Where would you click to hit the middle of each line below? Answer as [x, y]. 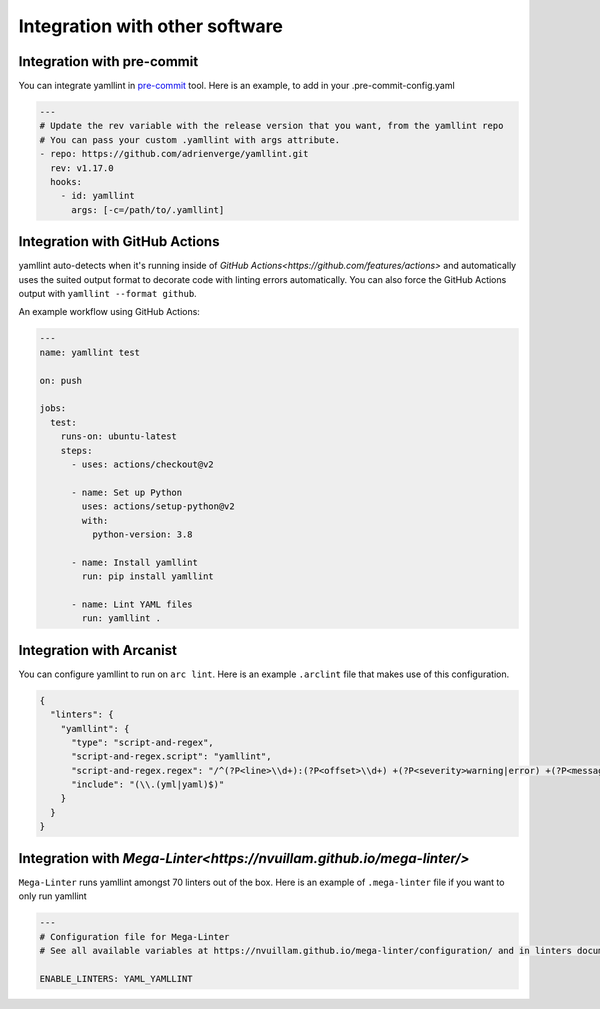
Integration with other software [151, 26]
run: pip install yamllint [147, 576]
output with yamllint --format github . [107, 294]
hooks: [66, 181]
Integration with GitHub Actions [119, 241]
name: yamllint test [89, 352]
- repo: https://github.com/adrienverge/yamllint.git [174, 154]
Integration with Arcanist [98, 650]
